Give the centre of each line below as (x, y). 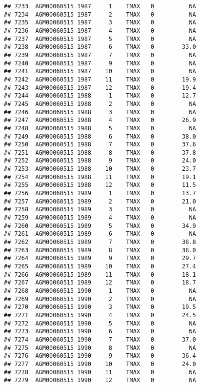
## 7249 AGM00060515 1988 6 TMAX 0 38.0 (100, 136)
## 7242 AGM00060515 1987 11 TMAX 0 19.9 (100, 79)
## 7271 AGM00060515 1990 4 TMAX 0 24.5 (100, 315)
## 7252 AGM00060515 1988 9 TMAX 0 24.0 (100, 161)
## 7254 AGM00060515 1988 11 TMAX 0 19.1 (100, 177)
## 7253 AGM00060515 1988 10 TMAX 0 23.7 (100, 169)
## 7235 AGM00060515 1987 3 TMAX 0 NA (100, 23)
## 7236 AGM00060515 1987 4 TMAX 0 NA (100, 30)
